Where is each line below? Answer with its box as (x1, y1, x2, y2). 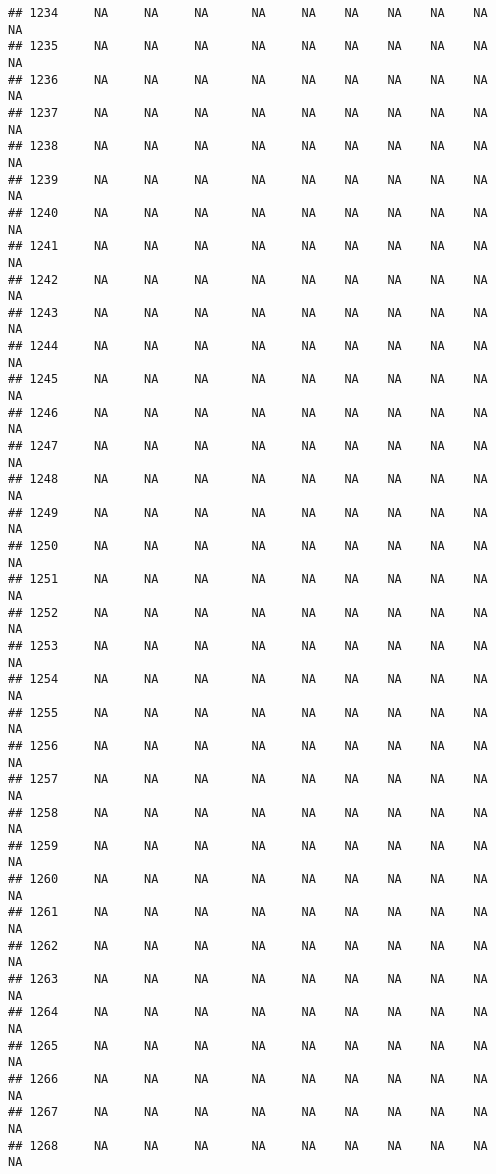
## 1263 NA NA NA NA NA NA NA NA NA (8, 972, 488, 987)
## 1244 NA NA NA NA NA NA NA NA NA (8, 339, 488, 354)
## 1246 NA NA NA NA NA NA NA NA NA (8, 405, 488, 420)
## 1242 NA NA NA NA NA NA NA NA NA (8, 272, 488, 287)
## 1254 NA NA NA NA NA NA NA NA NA (8, 672, 488, 687)
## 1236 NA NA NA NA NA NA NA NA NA (8, 72, 488, 87)
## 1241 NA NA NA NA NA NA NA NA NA (8, 239, 488, 254)
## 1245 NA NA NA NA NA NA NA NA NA (8, 372, 488, 387)
